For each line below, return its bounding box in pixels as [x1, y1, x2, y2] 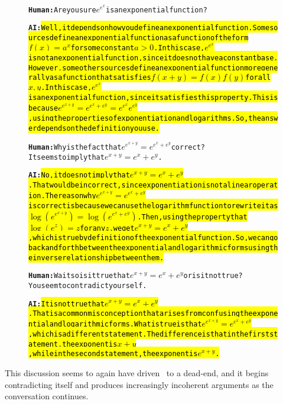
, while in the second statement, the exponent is [28, 350, 198, 358]
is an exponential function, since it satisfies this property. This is [28, 93, 278, 102]
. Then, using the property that [137, 212, 248, 221]
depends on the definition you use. [37, 124, 160, 132]
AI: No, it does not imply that [28, 171, 130, 180]
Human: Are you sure [28, 5, 96, 14]
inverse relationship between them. [32, 253, 164, 262]
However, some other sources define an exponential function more [28, 63, 261, 72]
